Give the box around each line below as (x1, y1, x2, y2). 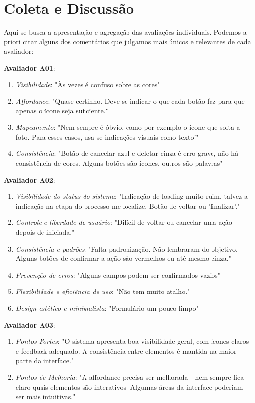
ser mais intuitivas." (15, 391, 76, 402)
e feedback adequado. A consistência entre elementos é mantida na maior (15, 345, 237, 356)
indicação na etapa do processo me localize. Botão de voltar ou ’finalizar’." (15, 200, 240, 211)
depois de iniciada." (15, 227, 75, 237)
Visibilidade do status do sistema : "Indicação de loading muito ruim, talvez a (15, 191, 248, 201)
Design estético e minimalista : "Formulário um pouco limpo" (15, 303, 199, 313)
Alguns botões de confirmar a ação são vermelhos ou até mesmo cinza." (15, 253, 231, 263)
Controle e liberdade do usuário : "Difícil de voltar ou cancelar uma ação (15, 217, 232, 227)
